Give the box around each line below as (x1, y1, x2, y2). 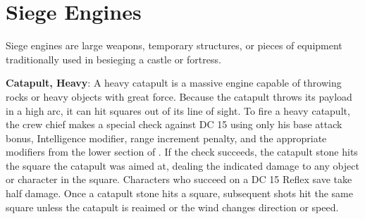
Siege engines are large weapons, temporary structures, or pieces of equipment (6, 38, 342, 53)
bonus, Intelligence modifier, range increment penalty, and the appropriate (6, 130, 327, 145)
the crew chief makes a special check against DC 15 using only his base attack (6, 117, 342, 132)
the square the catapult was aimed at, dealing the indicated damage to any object (6, 158, 359, 173)
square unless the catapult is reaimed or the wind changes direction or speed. (6, 199, 339, 214)
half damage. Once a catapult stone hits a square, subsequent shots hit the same (6, 186, 353, 201)
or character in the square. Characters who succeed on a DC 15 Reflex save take (6, 172, 352, 187)
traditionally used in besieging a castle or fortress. (6, 51, 221, 66)
